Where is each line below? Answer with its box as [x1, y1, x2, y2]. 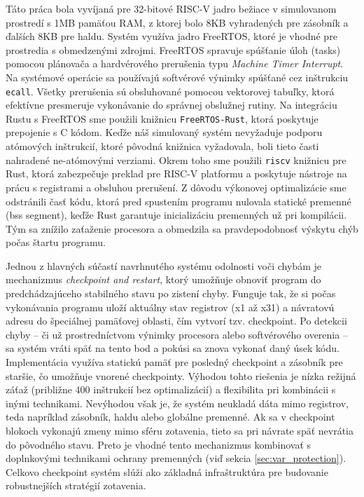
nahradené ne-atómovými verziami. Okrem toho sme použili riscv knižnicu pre [6, 152, 346, 167]
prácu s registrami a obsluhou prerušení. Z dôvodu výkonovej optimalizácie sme [6, 179, 346, 194]
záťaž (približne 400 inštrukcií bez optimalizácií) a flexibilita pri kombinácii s [6, 382, 336, 397]
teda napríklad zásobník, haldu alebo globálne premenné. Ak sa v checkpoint [6, 409, 335, 424]
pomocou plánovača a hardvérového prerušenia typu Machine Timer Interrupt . [6, 56, 344, 71]
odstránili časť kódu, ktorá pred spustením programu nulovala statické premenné [6, 193, 351, 208]
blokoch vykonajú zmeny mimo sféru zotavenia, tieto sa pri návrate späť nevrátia [6, 423, 353, 437]
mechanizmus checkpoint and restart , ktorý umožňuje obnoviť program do [6, 272, 321, 287]
